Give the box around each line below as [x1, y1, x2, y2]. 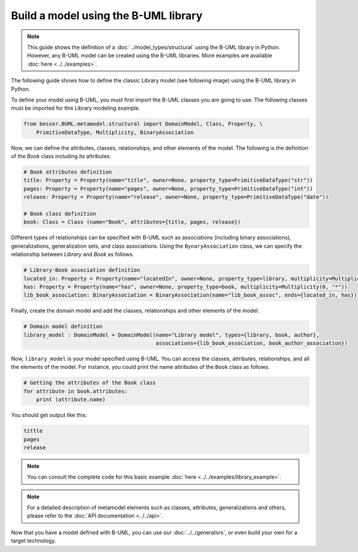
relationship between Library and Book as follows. [11, 251, 134, 258]
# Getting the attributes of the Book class [23, 380, 156, 386]
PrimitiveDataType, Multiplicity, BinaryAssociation [36, 129, 194, 135]
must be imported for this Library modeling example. [11, 104, 140, 112]
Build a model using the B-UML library [11, 9, 203, 22]
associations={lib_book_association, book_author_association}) [155, 340, 348, 347]
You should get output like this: [11, 412, 88, 419]
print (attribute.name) [36, 396, 106, 403]
